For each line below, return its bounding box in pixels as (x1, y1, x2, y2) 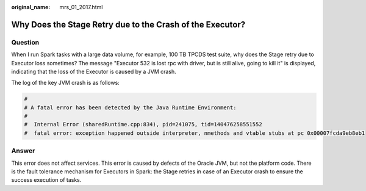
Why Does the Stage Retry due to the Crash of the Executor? (11, 19, 246, 30)
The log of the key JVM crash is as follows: (11, 79, 120, 87)
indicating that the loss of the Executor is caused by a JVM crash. (11, 68, 176, 75)
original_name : (11, 4, 51, 10)
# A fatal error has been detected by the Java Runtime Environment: (24, 104, 237, 111)
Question (11, 38, 40, 46)
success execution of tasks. (11, 176, 82, 184)
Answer (11, 146, 35, 155)
